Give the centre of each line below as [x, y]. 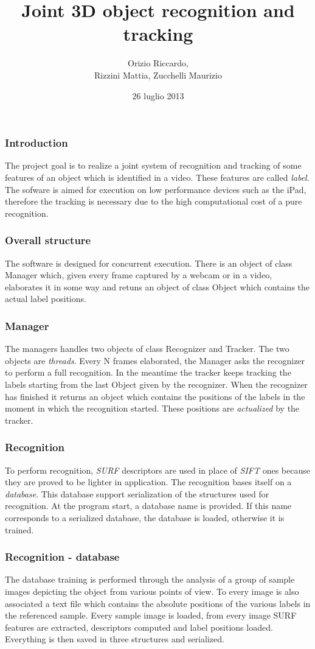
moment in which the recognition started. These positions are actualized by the [152, 408]
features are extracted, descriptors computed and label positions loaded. [139, 627]
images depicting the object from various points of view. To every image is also [152, 591]
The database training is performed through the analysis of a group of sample [150, 579]
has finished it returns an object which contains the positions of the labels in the [155, 396]
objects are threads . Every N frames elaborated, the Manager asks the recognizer [155, 360]
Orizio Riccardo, [158, 63]
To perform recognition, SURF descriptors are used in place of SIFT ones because [157, 470]
